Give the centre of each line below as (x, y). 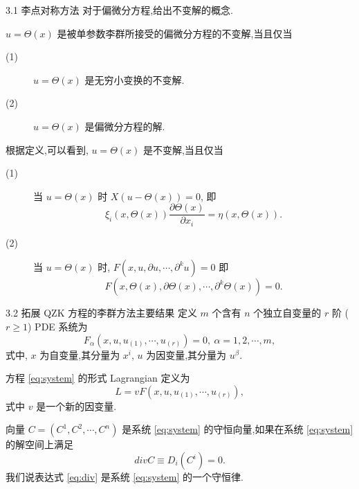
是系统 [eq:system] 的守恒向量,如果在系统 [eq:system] (238, 429)
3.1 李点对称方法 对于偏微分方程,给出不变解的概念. (120, 10)
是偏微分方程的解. (125, 126)
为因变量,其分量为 (186, 354)
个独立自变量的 (287, 313)
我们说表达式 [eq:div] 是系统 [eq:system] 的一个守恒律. (125, 477)
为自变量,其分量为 (80, 354)
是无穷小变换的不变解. (135, 79)
